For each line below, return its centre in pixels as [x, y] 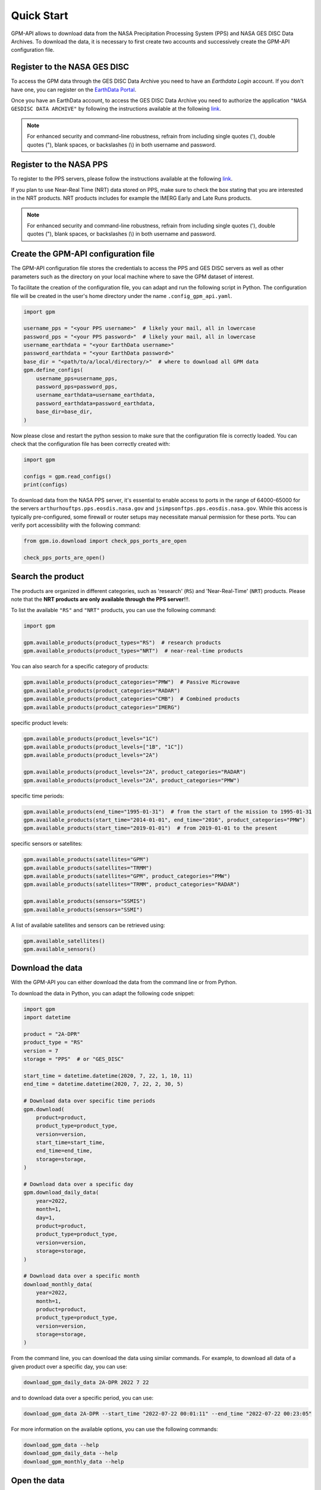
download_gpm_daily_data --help [71, 1453]
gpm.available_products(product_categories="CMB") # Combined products [132, 699]
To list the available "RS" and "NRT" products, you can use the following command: [114, 610]
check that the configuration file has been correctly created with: [91, 443]
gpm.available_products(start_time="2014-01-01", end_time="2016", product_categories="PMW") [165, 820]
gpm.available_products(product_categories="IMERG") [102, 707]
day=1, [45, 1218]
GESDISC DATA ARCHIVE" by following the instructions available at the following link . [116, 109]
